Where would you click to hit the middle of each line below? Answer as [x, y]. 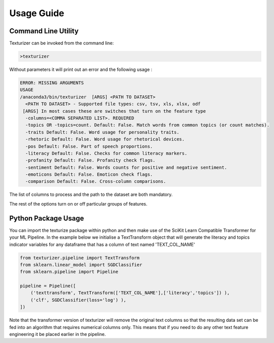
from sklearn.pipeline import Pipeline [69, 272]
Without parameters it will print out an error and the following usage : [81, 70]
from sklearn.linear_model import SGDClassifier [81, 265]
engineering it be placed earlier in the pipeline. [57, 334]
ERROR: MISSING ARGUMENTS [52, 83]
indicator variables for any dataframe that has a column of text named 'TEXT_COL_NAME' [102, 244]
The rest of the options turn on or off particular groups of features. [78, 203]
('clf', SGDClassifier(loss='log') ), [78, 300]
